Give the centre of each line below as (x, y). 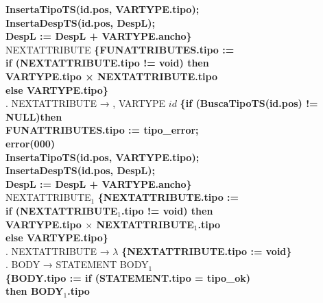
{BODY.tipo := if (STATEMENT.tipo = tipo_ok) (128, 277)
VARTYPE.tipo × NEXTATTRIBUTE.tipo (111, 76)
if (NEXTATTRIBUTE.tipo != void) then (107, 63)
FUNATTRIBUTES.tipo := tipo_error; (102, 130)
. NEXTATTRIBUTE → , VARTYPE (86, 103)
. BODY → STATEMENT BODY (77, 264)
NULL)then (34, 116)
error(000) (31, 143)
